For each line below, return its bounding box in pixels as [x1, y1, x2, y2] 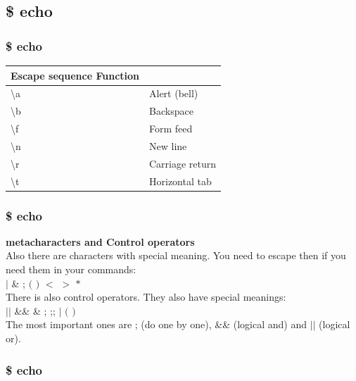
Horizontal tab [149, 173, 212, 188]
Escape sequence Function [11, 68, 140, 82]
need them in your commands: [6, 262, 136, 277]
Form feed [149, 121, 193, 136]
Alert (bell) [149, 86, 198, 101]
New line [149, 138, 187, 153]
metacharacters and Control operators [6, 234, 195, 249]
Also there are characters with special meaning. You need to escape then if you [6, 248, 346, 263]
